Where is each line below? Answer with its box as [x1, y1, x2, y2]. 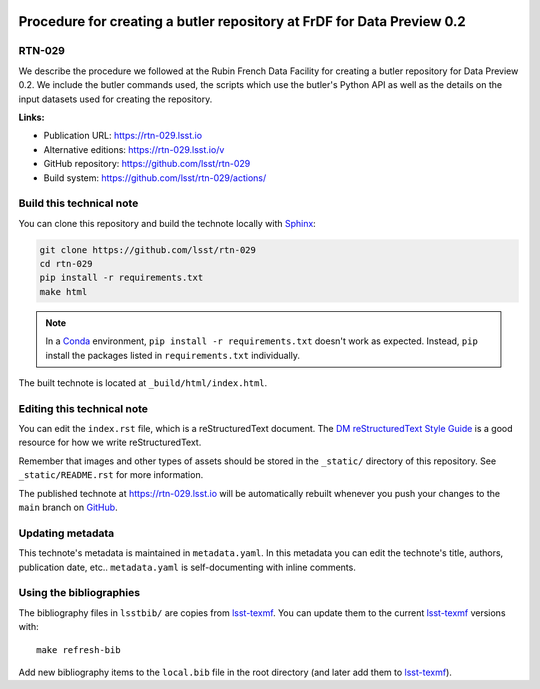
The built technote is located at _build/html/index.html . [18, 376, 268, 389]
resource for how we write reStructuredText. [18, 436, 202, 449]
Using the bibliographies [18, 586, 140, 600]
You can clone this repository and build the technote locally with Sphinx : [18, 217, 317, 229]
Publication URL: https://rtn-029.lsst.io [43, 130, 203, 142]
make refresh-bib [36, 644, 121, 655]
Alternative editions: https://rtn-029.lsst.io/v [43, 143, 225, 155]
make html [39, 286, 88, 297]
